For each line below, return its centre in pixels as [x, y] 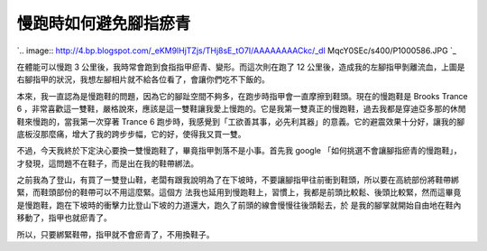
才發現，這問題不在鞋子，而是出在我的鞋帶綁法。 [107, 163]
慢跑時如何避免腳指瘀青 [104, 23]
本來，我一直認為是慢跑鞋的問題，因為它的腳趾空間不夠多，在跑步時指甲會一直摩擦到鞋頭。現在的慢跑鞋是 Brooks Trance [242, 96]
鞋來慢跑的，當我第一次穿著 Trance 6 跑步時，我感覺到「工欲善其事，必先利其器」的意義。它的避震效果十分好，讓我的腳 [241, 121]
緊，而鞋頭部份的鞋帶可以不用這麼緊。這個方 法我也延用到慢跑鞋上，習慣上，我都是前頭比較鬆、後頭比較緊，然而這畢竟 [239, 192]
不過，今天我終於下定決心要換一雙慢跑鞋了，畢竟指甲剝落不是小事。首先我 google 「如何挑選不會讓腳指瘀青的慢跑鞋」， [239, 151]
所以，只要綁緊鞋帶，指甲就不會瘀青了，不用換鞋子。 [115, 234]
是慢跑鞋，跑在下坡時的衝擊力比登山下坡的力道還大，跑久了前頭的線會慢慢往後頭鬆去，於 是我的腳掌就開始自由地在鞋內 [239, 205]
